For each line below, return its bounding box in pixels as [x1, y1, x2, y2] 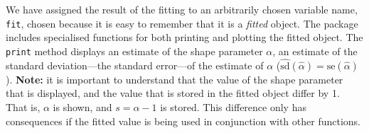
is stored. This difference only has [160, 99, 306, 114]
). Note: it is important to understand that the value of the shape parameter [6, 71, 343, 86]
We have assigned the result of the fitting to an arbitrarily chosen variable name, [6, 2, 358, 16]
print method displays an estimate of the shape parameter [6, 43, 263, 58]
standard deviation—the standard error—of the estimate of [6, 57, 264, 72]
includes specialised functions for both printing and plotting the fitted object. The [6, 30, 363, 45]
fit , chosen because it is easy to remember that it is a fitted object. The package [6, 16, 358, 30]
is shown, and [53, 99, 112, 114]
